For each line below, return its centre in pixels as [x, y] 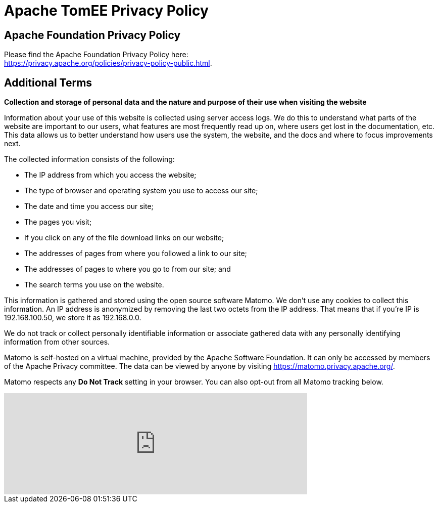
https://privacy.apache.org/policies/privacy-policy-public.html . [108, 63]
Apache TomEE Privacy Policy [106, 11]
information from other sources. [57, 342]
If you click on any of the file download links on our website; [124, 238]
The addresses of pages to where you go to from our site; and [128, 269]
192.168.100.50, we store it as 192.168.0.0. [73, 318]
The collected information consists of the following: [89, 159]
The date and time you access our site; [89, 206]
